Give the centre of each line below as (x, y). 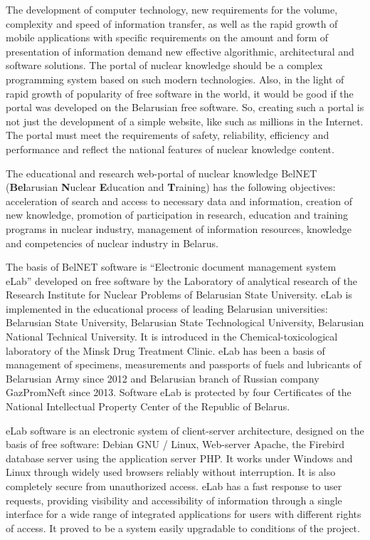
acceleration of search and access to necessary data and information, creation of (179, 201)
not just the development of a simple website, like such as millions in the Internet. (185, 121)
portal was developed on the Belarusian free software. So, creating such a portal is (185, 107)
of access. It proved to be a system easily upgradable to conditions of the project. (183, 528)
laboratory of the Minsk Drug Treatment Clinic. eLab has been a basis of (165, 350)
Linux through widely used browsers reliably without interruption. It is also (171, 472)
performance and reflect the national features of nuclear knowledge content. (170, 149)
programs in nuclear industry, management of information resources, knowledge (179, 228)
